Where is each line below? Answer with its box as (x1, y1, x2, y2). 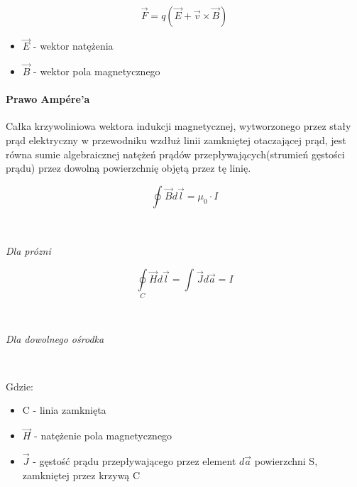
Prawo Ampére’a (6, 92, 90, 106)
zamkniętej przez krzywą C (22, 467, 141, 482)
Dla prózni (6, 243, 51, 258)
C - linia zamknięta (22, 403, 106, 417)
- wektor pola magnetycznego (33, 64, 160, 79)
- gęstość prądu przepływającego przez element (33, 454, 236, 469)
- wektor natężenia (33, 38, 114, 53)
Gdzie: (6, 378, 33, 393)
